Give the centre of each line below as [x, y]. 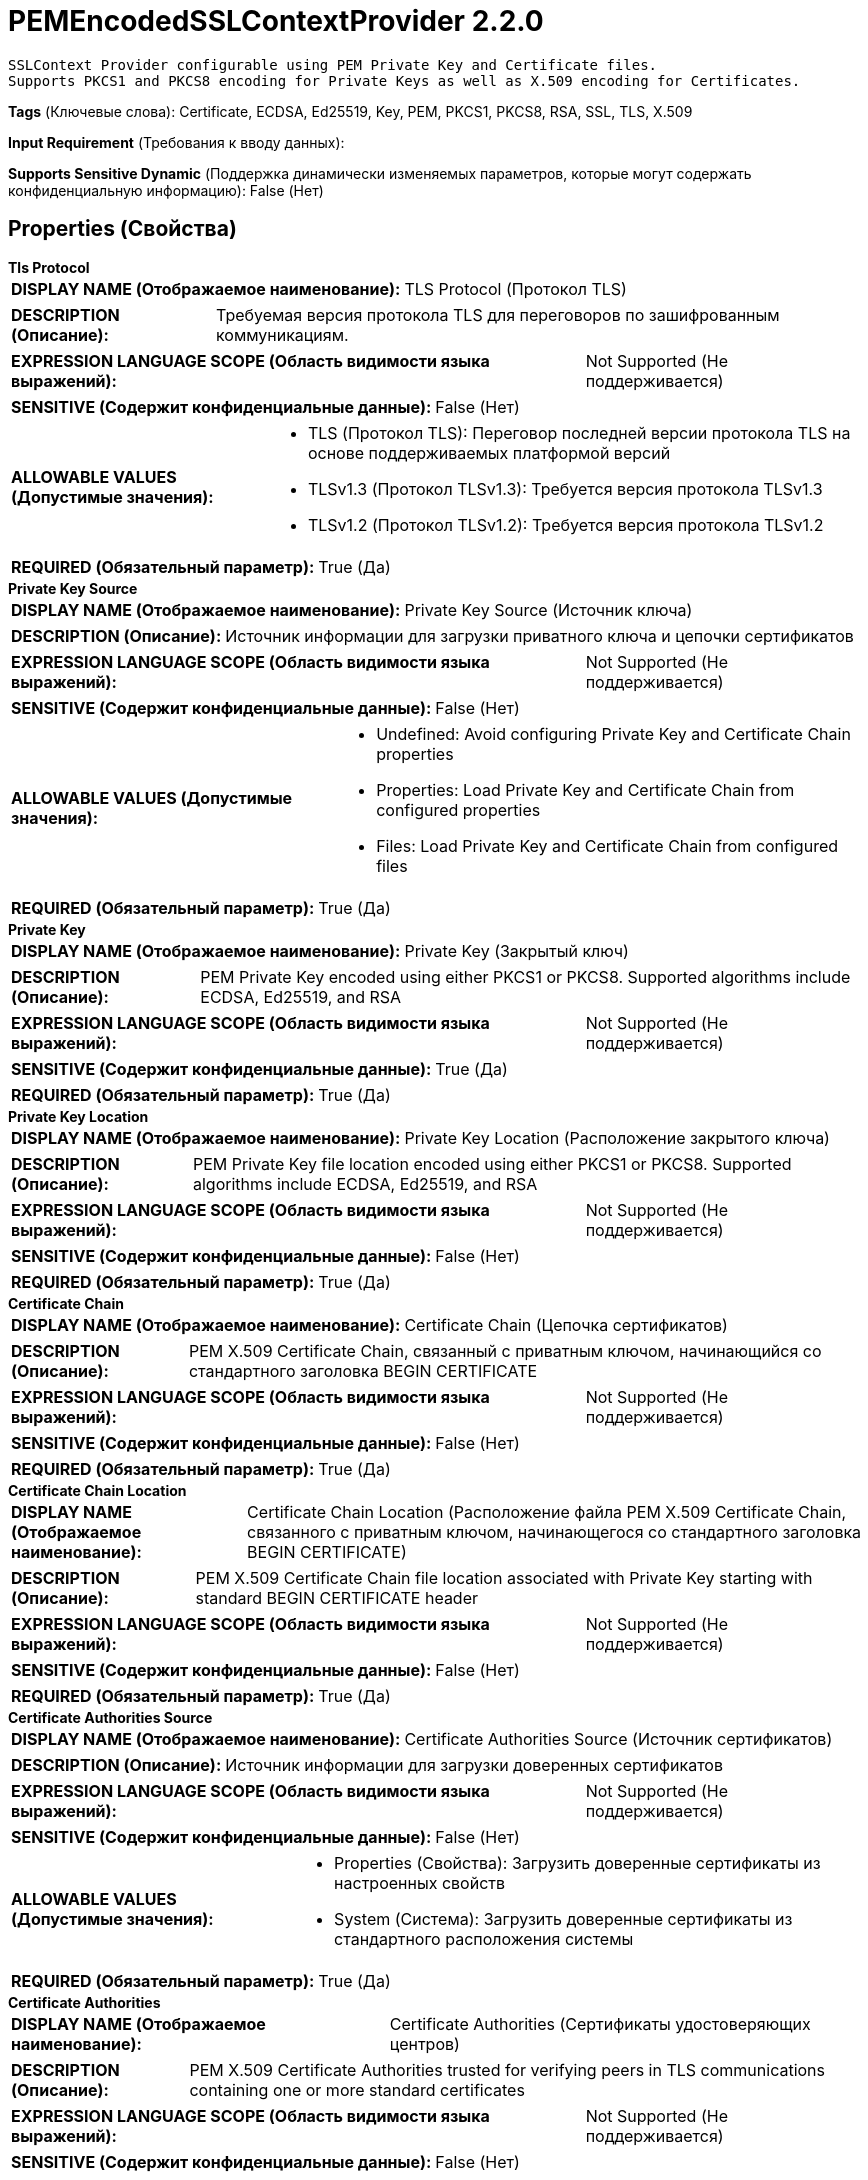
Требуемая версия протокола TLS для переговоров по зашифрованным [497, 314]
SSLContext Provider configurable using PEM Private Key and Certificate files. [333, 64]
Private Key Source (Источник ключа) [548, 609]
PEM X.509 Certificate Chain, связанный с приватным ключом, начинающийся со [505, 1350]
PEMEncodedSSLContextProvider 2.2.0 [276, 21]
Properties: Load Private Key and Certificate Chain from [585, 789]
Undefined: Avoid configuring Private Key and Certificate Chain [613, 733]
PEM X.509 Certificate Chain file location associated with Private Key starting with [504, 1577]
